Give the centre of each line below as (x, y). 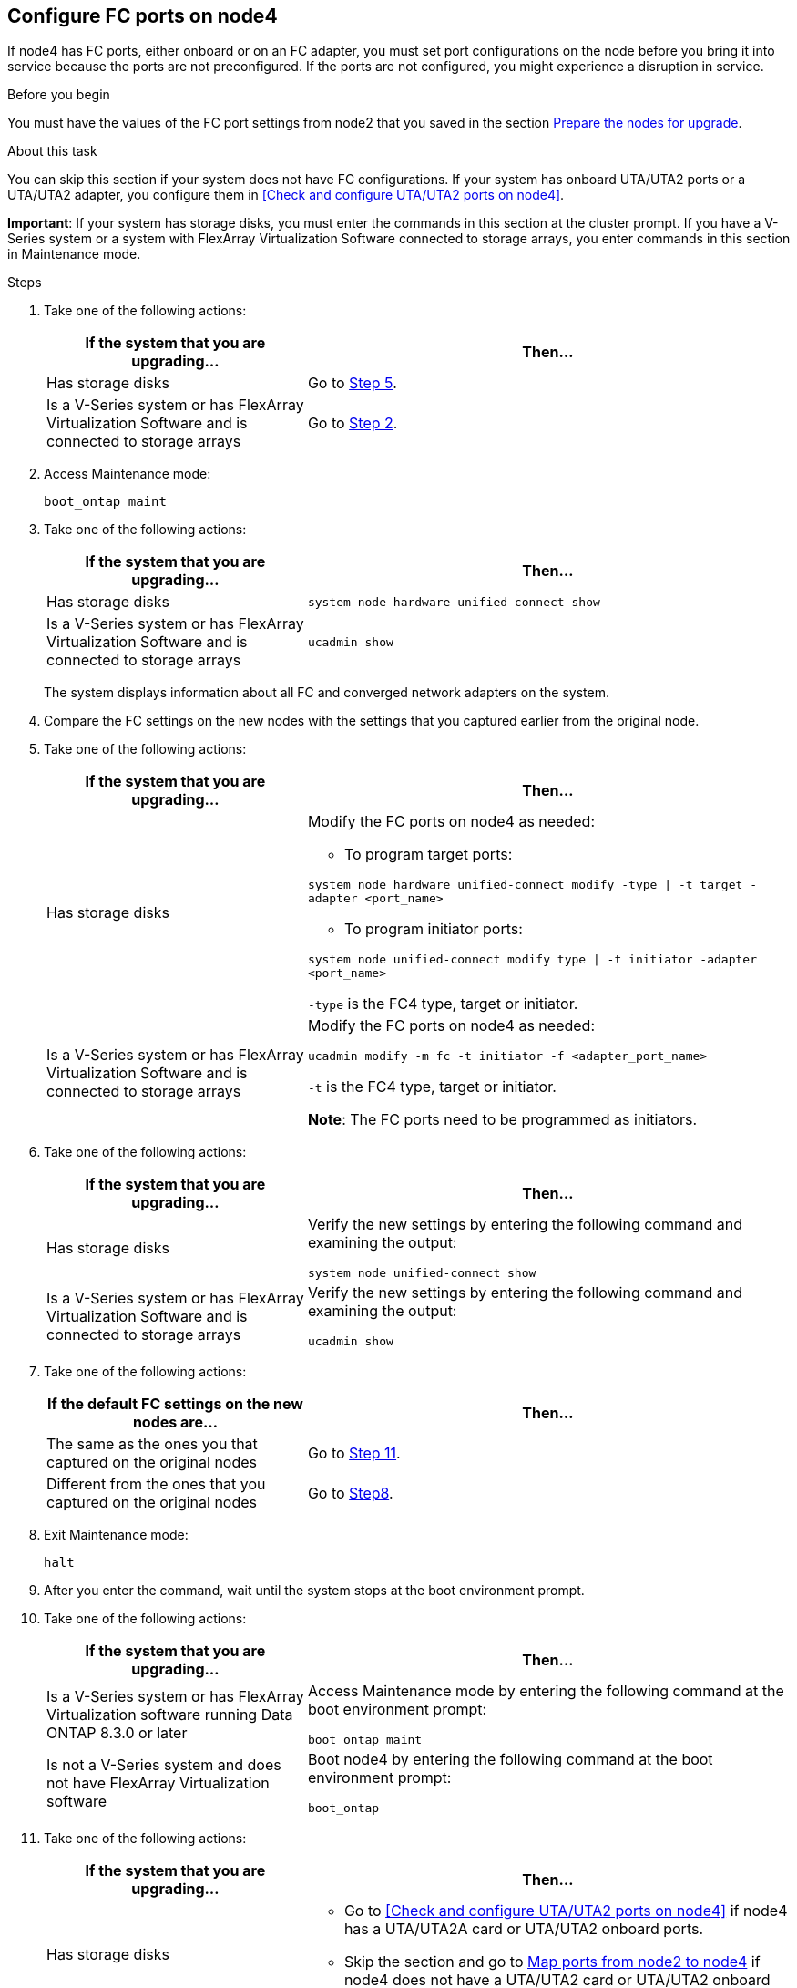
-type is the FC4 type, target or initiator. (443, 1004)
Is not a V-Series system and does (164, 1764)
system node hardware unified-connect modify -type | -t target (525, 885)
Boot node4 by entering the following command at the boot (510, 1760)
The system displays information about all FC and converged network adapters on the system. (327, 693)
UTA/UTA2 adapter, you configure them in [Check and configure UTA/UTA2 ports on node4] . (286, 195)
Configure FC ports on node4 (143, 16)
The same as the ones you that (152, 1444)
